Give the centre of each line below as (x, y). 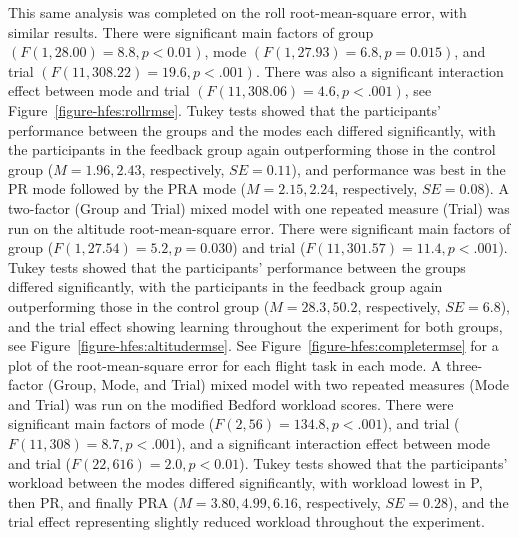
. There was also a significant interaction (379, 70)
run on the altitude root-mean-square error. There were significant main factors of (259, 227)
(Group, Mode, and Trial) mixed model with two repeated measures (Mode (278, 384)
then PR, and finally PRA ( (93, 501)
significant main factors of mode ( (111, 423)
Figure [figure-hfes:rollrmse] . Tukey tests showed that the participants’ (224, 109)
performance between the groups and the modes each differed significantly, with (252, 129)
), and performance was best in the (398, 168)
